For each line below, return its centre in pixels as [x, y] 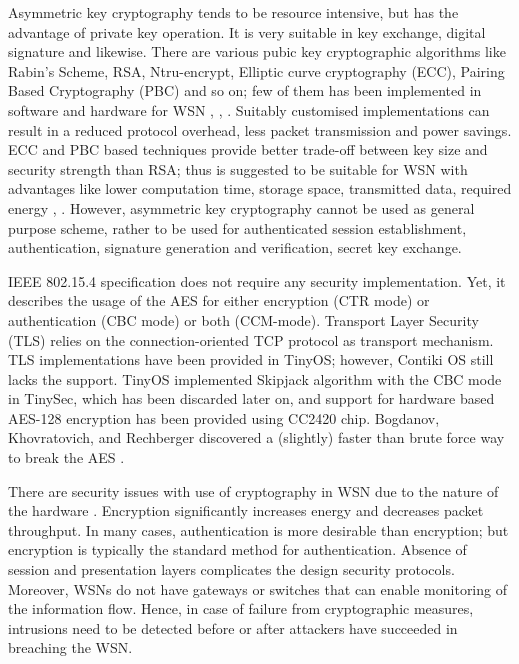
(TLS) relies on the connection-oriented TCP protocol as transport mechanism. [251, 339]
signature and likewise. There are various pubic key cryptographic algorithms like [257, 51]
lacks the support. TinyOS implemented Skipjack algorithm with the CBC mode [255, 378]
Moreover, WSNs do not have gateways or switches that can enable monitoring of [257, 588]
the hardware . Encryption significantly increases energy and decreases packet [246, 510]
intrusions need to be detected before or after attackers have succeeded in [233, 627]
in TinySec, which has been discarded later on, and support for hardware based [251, 398]
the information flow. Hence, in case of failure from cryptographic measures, [241, 608]
